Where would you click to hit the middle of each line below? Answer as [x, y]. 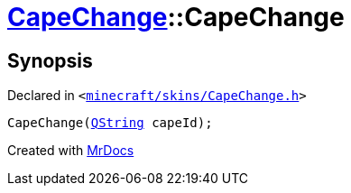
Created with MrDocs [71, 151]
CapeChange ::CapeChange [176, 17]
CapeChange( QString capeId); [110, 123]
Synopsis [50, 60]
